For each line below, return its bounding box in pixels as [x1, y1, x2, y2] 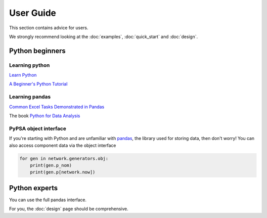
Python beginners [9, 46, 66, 55]
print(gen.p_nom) [30, 162, 72, 168]
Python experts [9, 183, 58, 192]
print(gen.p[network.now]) [30, 170, 96, 175]
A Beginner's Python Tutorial [9, 81, 68, 87]
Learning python [9, 62, 50, 69]
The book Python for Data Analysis [9, 113, 80, 119]
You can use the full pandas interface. [9, 197, 87, 203]
